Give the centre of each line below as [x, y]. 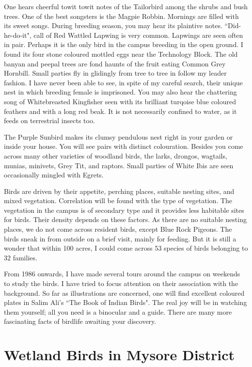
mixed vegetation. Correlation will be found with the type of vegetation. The [118, 200]
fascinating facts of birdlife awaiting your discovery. [80, 321]
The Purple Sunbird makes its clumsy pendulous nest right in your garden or [118, 136]
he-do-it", [18, 35]
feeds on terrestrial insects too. [49, 120]
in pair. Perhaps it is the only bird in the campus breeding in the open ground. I [124, 44]
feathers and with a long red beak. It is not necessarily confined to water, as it [120, 111]
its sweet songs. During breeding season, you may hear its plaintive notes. [113, 25]
